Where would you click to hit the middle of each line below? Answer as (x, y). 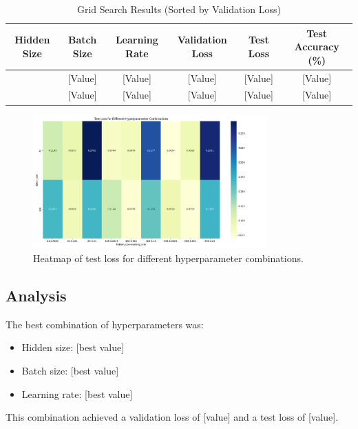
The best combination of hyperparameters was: (105, 324)
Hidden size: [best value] (73, 347)
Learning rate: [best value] (77, 393)
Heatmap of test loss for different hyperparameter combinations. (168, 258)
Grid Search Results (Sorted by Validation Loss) (179, 9)
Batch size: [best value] (70, 370)
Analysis (36, 295)
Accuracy (317, 47)
